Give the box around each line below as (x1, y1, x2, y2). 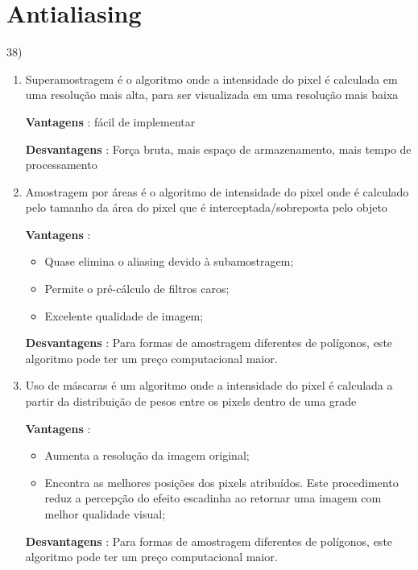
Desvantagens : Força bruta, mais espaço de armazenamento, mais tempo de (25, 140, 412, 157)
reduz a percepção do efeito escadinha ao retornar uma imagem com (44, 489, 382, 506)
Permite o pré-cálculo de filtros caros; (44, 280, 230, 297)
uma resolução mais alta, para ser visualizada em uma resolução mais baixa (25, 86, 399, 103)
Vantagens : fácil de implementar (25, 113, 196, 130)
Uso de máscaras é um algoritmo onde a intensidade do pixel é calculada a (25, 377, 393, 394)
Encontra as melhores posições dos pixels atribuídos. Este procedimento (44, 473, 399, 490)
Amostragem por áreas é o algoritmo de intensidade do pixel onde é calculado (25, 183, 409, 200)
